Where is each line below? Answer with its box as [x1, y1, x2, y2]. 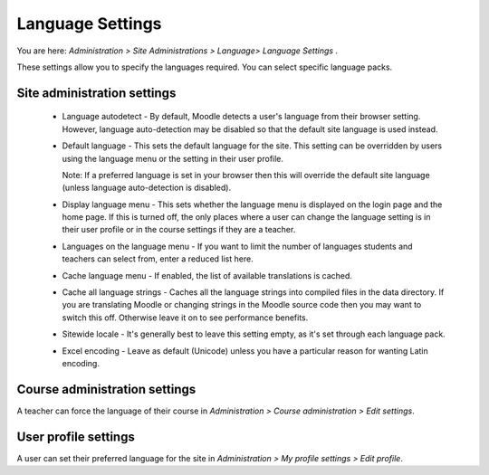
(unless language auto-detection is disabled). [62, 182, 231, 194]
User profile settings [16, 429, 135, 444]
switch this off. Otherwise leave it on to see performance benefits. [62, 312, 309, 323]
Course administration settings [16, 381, 197, 397]
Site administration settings [16, 85, 177, 100]
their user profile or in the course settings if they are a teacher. [62, 224, 296, 235]
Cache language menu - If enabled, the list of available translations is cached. [62, 270, 353, 280]
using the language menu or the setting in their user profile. [62, 153, 284, 164]
